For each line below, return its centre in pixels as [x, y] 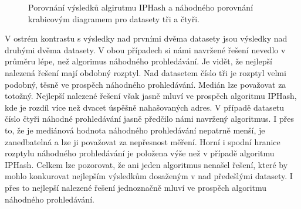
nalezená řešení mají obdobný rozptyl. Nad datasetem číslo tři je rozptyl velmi [146, 72]
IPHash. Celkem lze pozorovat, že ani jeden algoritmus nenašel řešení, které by [146, 164]
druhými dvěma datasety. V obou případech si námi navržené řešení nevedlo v [145, 49]
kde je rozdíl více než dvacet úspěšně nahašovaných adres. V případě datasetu [145, 107]
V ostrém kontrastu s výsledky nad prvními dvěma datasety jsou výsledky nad [146, 38]
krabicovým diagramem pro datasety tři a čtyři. [114, 18]
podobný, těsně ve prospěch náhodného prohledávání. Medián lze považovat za [146, 84]
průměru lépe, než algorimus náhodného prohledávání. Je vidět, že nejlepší [138, 61]
